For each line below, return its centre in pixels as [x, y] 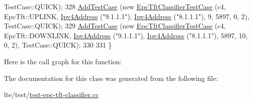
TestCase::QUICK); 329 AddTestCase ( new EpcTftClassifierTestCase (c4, [115, 26]
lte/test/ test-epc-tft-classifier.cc [51, 94]
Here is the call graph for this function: [63, 61]
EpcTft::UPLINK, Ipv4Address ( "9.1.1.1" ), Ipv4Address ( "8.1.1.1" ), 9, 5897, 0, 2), [127, 16]
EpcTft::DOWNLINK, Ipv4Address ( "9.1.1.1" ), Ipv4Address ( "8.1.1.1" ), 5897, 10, [126, 35]
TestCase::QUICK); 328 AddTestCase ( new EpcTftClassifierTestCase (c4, [115, 6]
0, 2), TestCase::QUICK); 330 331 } [58, 45]
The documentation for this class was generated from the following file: [111, 78]
